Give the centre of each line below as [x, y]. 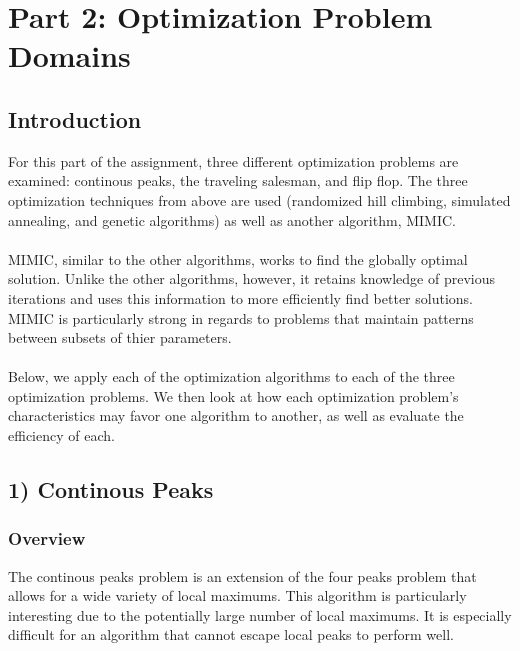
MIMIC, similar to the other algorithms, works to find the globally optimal [238, 258]
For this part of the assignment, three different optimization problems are [233, 160]
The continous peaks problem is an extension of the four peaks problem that [242, 575]
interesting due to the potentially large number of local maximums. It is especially [260, 614]
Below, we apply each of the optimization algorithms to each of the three [231, 376]
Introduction [75, 118]
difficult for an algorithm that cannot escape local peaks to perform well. [231, 634]
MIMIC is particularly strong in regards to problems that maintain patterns [241, 317]
